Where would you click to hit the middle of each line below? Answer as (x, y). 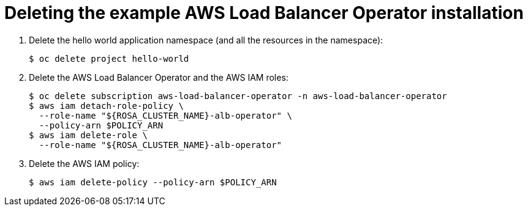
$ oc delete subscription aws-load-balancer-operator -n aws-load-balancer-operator (238, 96)
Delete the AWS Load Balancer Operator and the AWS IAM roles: (159, 77)
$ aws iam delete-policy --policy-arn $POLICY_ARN (153, 182)
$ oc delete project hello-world (109, 58)
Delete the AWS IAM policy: (84, 163)
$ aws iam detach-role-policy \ (106, 105)
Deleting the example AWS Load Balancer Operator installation (264, 13)
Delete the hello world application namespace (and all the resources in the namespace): (206, 40)
